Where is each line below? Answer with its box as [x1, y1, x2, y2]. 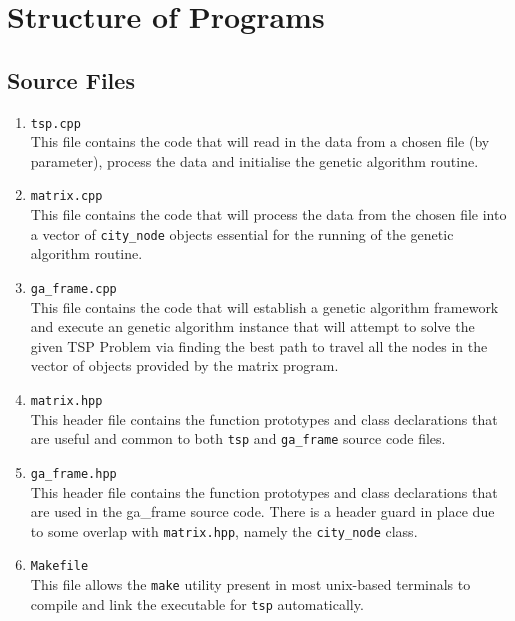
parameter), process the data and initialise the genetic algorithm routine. [30, 150, 479, 171]
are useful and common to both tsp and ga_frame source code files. [30, 428, 446, 449]
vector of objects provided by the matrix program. [30, 355, 339, 376]
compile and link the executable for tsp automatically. [30, 593, 364, 614]
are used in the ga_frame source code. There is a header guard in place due [30, 501, 495, 522]
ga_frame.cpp [30, 281, 117, 296]
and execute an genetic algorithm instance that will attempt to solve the [30, 316, 475, 337]
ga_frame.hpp [30, 466, 117, 481]
